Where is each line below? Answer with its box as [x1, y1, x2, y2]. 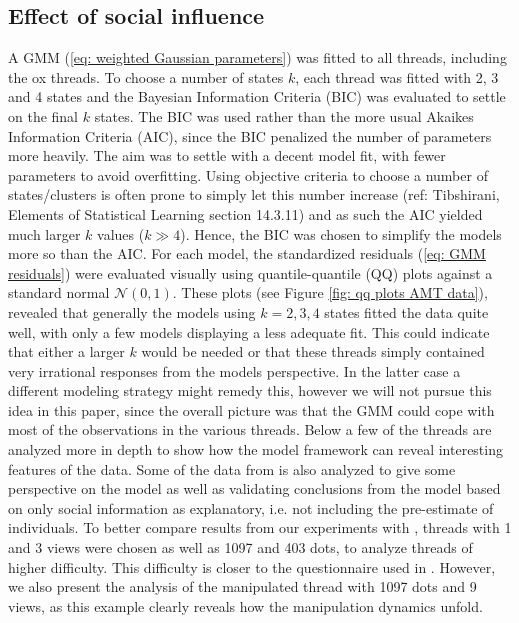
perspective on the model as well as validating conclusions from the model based [8, 478, 501, 499]
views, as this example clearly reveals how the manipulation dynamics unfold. [8, 595, 483, 616]
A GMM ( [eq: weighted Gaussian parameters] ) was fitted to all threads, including [8, 47, 507, 68]
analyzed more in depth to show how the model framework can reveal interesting [8, 439, 503, 460]
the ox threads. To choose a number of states [8, 66, 284, 87]
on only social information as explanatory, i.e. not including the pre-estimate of [8, 497, 494, 518]
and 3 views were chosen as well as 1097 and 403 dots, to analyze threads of [8, 537, 473, 558]
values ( [97, 223, 145, 244]
